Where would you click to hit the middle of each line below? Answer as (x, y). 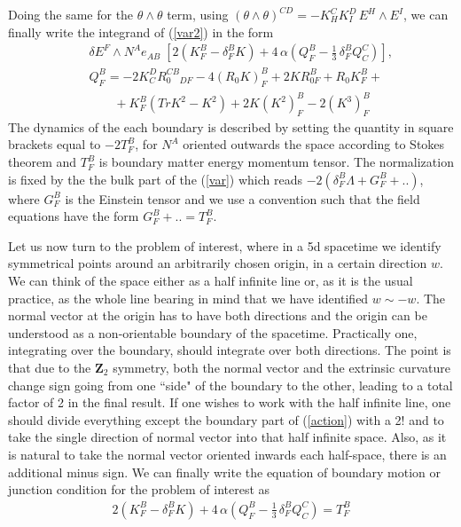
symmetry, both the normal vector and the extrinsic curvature (281, 367)
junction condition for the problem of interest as (139, 489)
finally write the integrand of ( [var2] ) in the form (141, 31)
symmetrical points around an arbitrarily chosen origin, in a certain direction (218, 263)
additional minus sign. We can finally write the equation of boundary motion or (225, 472)
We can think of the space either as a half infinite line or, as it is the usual (211, 281)
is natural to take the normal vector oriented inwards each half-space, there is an (227, 454)
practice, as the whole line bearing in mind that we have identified (188, 298)
